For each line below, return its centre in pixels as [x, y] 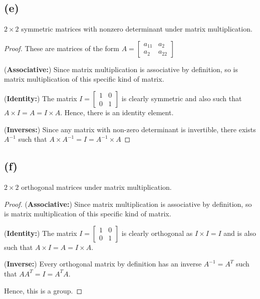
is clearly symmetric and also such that [182, 98]
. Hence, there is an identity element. [117, 112]
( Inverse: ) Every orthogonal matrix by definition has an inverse [103, 264]
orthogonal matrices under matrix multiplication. [96, 187]
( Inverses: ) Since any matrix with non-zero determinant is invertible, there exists [130, 129]
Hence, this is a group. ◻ [43, 290]
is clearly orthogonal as [157, 233]
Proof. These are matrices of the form [62, 48]
